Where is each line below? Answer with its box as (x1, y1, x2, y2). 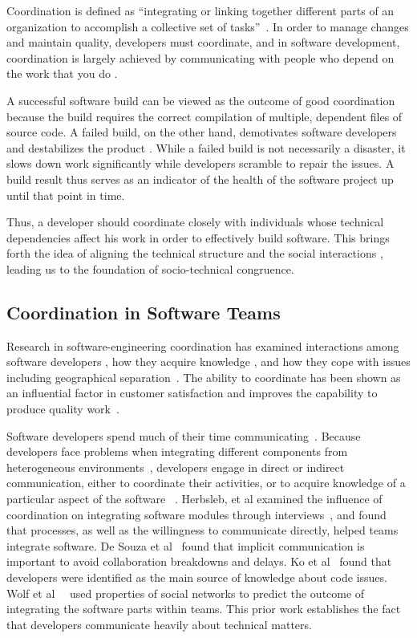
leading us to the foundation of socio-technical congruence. (6, 260, 294, 277)
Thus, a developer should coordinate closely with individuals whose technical (6, 213, 384, 230)
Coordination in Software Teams (6, 299, 281, 324)
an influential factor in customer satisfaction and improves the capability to (6, 384, 378, 401)
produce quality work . (6, 400, 119, 417)
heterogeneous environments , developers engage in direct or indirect (6, 458, 345, 475)
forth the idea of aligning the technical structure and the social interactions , (6, 245, 383, 262)
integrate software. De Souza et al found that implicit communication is (6, 537, 365, 554)
